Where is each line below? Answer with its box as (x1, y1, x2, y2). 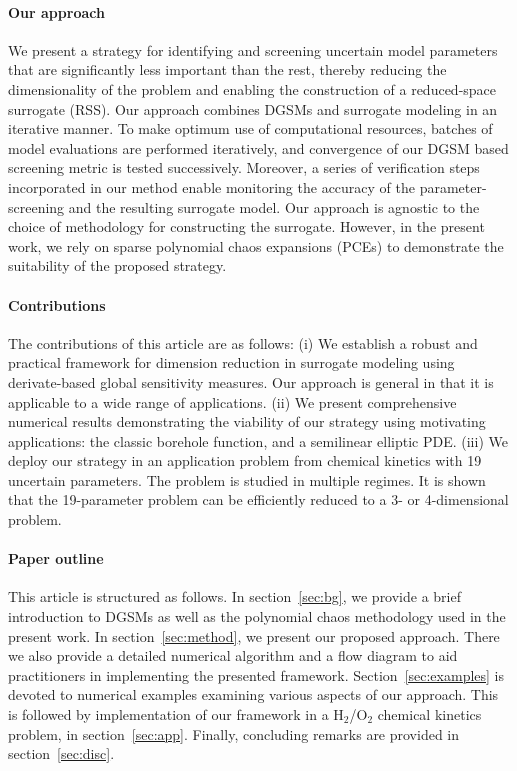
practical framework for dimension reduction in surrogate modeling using (8, 352, 455, 373)
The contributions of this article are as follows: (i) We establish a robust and (8, 332, 478, 353)
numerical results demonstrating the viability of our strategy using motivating (8, 411, 486, 432)
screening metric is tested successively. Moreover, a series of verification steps (8, 157, 480, 178)
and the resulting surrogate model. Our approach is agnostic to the (68, 196, 480, 217)
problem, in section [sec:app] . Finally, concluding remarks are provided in (8, 723, 460, 744)
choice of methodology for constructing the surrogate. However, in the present (8, 216, 485, 237)
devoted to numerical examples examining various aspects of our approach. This (8, 684, 499, 705)
